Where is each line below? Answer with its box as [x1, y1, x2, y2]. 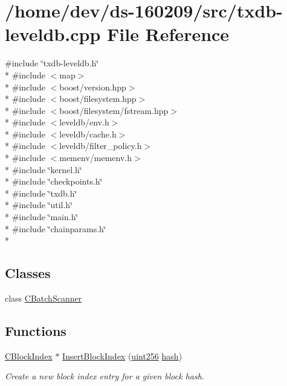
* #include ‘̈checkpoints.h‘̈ [5, 175, 103, 188]
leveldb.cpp [5, 22, 101, 46]
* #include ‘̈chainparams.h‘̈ [5, 222, 106, 235]
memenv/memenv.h [59, 151, 132, 164]
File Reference [107, 22, 230, 46]
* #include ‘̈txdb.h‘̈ [5, 186, 77, 199]
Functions [5, 321, 66, 340]
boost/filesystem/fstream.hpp [59, 104, 169, 116]
